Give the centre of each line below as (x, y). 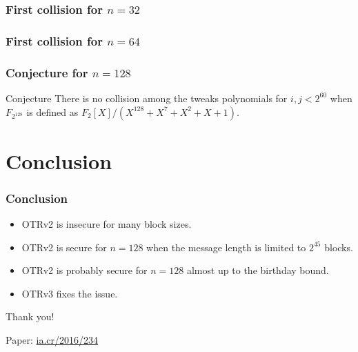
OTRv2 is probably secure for (84, 270)
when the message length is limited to (226, 247)
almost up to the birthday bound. (258, 270)
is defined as (52, 111)
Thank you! (30, 316)
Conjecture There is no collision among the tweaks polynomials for (147, 98)
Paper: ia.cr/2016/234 (52, 340)
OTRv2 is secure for (64, 247)
